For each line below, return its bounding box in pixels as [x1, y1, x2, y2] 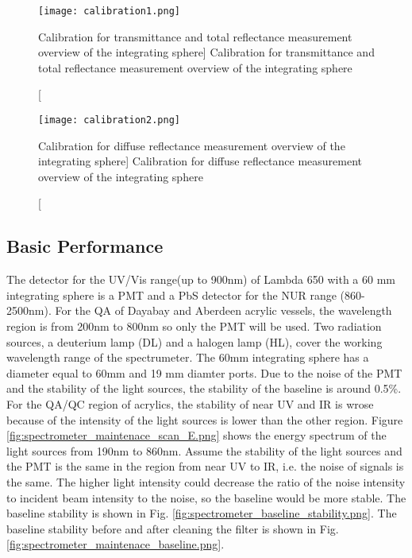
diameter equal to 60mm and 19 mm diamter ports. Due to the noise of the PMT [6, 364, 402, 381]
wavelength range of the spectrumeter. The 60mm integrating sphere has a [6, 349, 369, 366]
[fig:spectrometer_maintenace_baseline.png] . [6, 536, 225, 552]
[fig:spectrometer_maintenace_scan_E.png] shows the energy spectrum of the [6, 427, 387, 444]
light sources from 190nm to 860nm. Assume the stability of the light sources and [6, 442, 402, 459]
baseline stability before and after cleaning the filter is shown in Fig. [6, 520, 339, 537]
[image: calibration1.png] [38, 6, 180, 17]
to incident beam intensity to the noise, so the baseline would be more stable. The [6, 489, 406, 506]
